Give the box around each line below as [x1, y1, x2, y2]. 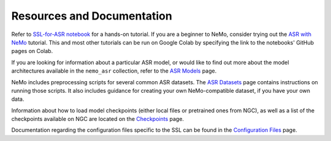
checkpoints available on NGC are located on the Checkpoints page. [11, 115, 184, 123]
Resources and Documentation [11, 9, 173, 23]
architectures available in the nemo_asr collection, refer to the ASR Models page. [11, 67, 217, 74]
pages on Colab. [11, 48, 53, 55]
